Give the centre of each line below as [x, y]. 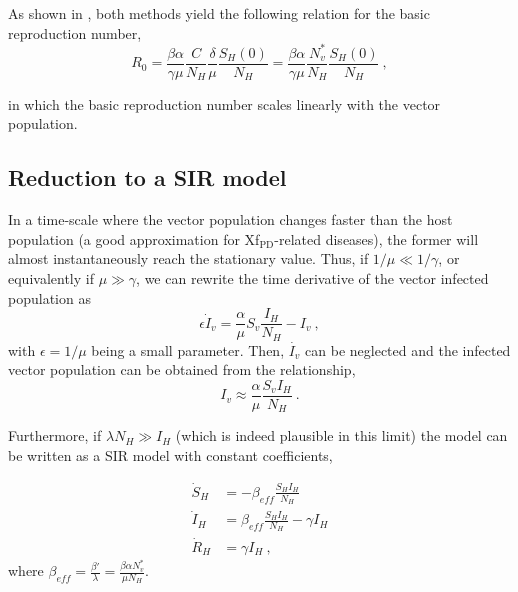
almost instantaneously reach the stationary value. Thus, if [188, 258]
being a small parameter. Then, [188, 349]
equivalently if [51, 277]
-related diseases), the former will [376, 238]
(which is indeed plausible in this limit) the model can [341, 435]
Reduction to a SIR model [147, 177]
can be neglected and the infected [408, 349]
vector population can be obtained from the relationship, [182, 369]
